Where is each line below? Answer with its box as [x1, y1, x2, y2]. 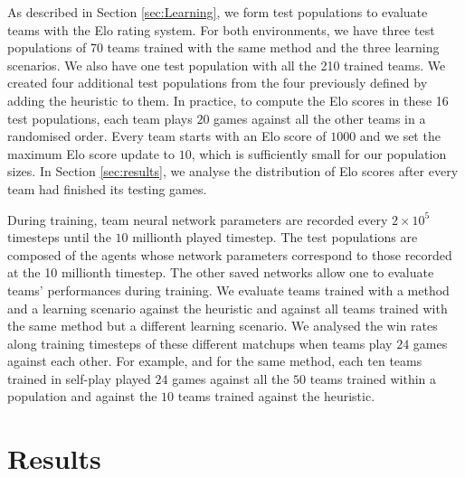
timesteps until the [7, 228, 111, 247]
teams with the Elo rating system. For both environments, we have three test [7, 20, 435, 39]
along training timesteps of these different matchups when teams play [7, 333, 393, 352]
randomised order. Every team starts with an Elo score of [7, 126, 327, 145]
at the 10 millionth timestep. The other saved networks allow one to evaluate [7, 263, 434, 282]
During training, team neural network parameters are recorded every [7, 210, 388, 229]
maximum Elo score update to [7, 144, 176, 163]
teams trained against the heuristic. [177, 387, 375, 406]
